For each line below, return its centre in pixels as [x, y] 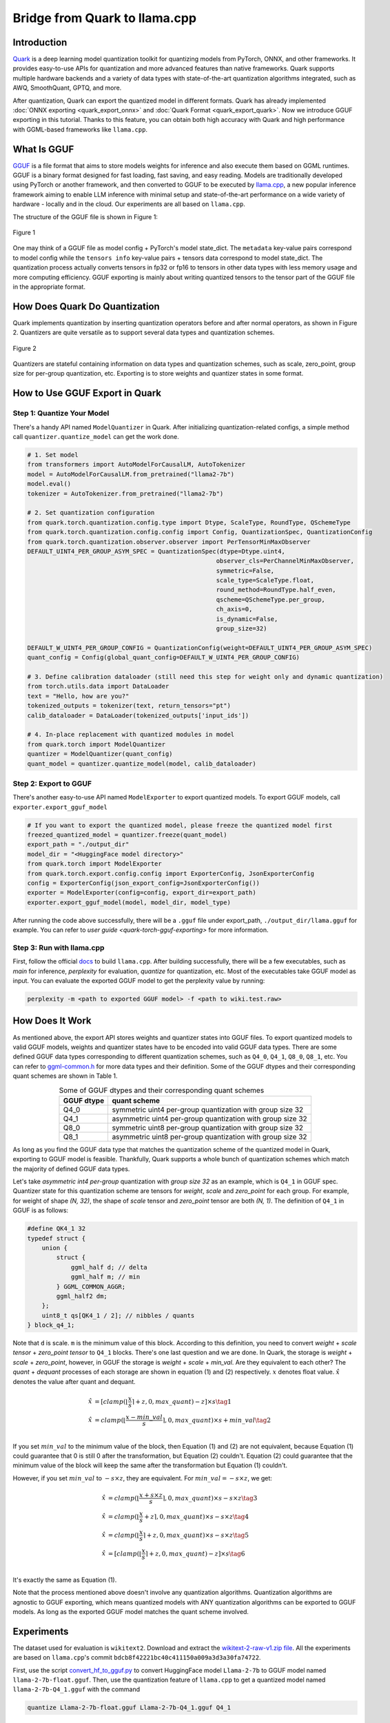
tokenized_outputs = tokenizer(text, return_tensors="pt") [129, 706]
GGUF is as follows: [41, 1210]
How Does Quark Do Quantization [86, 306]
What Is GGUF [43, 149]
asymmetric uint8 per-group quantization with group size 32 [209, 1136]
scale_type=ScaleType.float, [265, 580]
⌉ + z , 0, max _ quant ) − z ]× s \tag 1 [182, 1401]
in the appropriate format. [49, 287]
